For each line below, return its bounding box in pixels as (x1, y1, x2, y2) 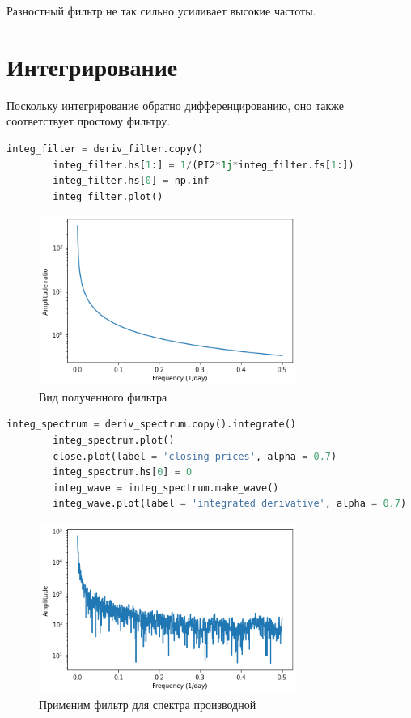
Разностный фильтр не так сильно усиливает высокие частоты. (6, 2, 316, 19)
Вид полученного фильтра (39, 388, 167, 405)
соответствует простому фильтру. (6, 113, 171, 130)
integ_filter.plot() (53, 190, 163, 202)
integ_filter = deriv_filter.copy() (6, 142, 204, 155)
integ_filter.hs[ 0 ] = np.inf (53, 175, 210, 187)
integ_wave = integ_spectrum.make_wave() (53, 482, 279, 494)
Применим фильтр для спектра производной (39, 695, 256, 712)
